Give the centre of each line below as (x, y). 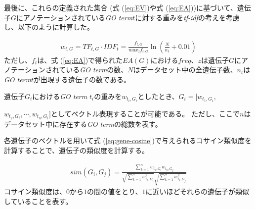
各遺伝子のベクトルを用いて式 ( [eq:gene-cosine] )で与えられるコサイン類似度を (128, 140)
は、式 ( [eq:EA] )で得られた (80, 60)
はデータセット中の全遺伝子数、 (185, 70)
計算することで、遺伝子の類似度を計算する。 (77, 150)
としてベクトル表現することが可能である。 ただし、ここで (145, 113)
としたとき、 (158, 96)
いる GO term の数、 (97, 70)
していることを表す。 (38, 201)
